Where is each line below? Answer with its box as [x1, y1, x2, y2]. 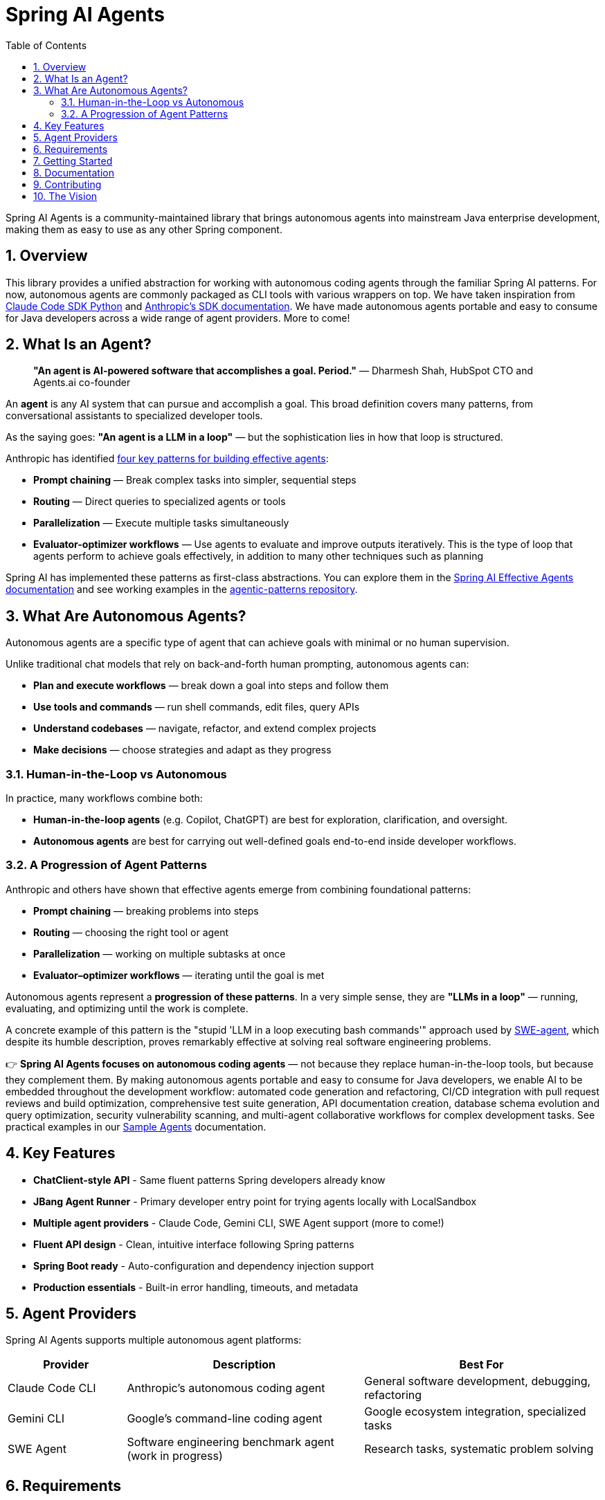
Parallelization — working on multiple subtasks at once [33, 947, 286, 960]
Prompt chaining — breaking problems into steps [33, 904, 259, 917]
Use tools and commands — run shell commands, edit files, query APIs [33, 701, 360, 713]
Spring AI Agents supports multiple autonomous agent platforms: [6, 1334, 302, 1346]
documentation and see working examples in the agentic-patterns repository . [6, 583, 358, 596]
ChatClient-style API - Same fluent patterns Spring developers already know [33, 1173, 386, 1186]
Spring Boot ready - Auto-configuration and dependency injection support [33, 1259, 374, 1272]
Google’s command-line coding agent [127, 1411, 323, 1426]
